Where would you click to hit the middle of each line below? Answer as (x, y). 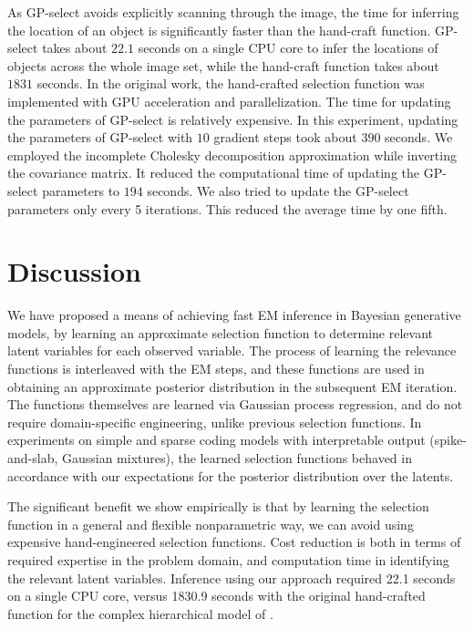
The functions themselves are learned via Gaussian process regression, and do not (235, 404)
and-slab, (33, 458)
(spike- (448, 440)
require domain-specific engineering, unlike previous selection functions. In (215, 422)
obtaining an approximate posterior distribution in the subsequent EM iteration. (232, 386)
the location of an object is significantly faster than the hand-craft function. (219, 30)
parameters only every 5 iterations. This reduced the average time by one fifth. (227, 208)
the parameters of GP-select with (100, 137)
